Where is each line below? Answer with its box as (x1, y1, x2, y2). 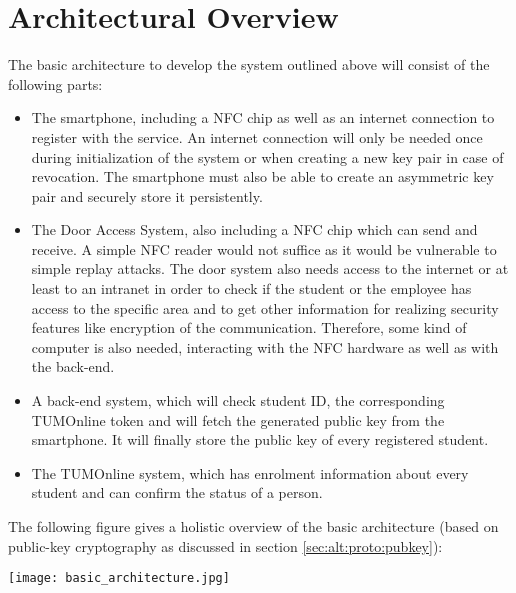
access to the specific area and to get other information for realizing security (31, 297, 499, 318)
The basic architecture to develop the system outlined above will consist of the (8, 54, 490, 75)
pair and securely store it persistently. (31, 185, 263, 206)
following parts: (8, 73, 103, 94)
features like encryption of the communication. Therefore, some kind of (31, 317, 467, 338)
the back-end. (31, 356, 115, 377)
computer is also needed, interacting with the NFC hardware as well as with (31, 336, 499, 357)
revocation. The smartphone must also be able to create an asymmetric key (31, 166, 494, 187)
